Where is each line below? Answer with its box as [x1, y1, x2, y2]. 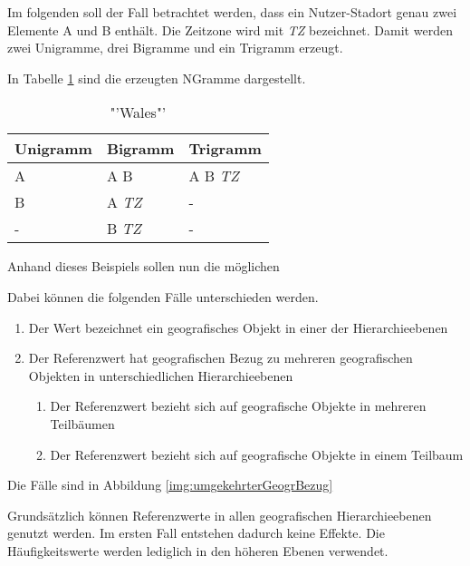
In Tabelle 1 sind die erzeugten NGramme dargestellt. [7, 68, 306, 87]
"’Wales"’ [110, 102, 167, 123]
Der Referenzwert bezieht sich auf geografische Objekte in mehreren [50, 396, 427, 415]
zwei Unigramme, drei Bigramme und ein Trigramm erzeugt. [7, 38, 343, 57]
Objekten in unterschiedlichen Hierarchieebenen [28, 366, 293, 385]
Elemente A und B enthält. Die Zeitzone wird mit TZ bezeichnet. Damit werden [7, 20, 453, 39]
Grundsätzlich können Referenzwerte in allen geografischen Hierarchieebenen [7, 505, 432, 524]
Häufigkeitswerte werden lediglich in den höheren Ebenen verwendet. [7, 541, 388, 560]
